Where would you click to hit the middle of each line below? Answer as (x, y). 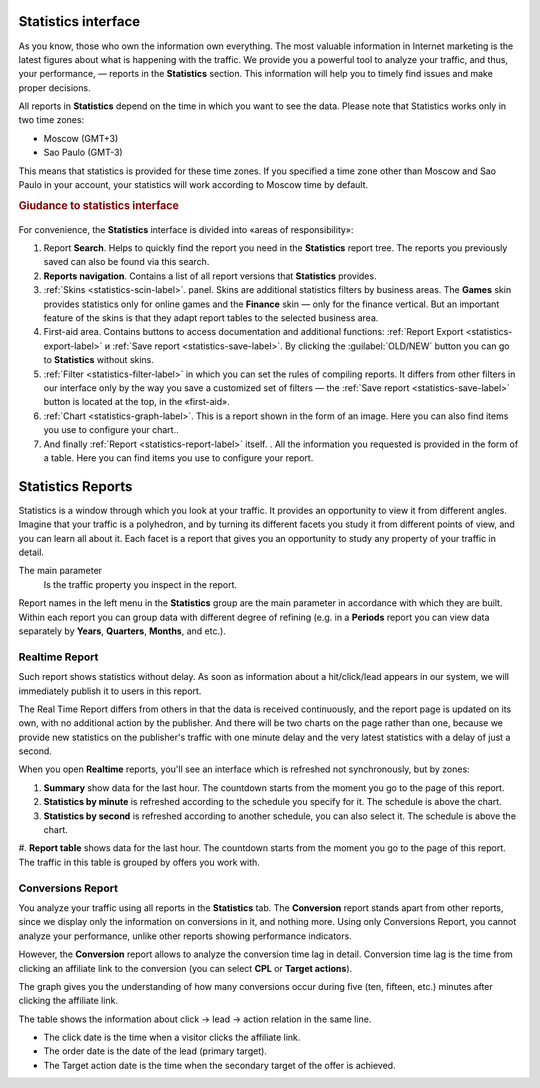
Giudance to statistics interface (98, 205)
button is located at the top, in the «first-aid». (136, 402)
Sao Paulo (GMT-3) (83, 152)
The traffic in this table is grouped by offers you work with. (139, 862)
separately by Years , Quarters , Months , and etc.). (122, 631)
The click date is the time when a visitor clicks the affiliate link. (172, 1037)
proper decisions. (54, 87)
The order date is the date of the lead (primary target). (155, 1051)
